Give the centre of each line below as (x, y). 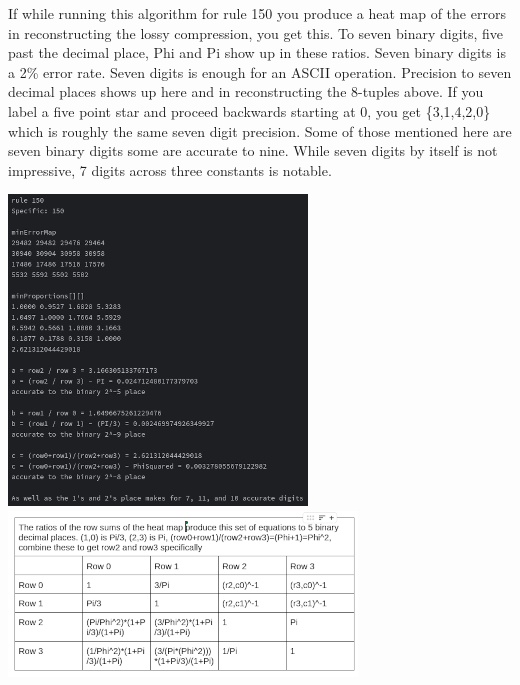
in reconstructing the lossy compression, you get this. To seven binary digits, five (256, 32)
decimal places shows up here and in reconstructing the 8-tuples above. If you (246, 91)
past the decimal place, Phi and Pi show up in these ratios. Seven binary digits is (257, 52)
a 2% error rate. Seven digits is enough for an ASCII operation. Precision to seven (260, 71)
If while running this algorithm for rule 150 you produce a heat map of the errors (257, 13)
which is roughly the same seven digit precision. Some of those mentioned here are (260, 130)
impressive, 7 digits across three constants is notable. (170, 169)
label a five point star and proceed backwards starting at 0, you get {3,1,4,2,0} (249, 110)
